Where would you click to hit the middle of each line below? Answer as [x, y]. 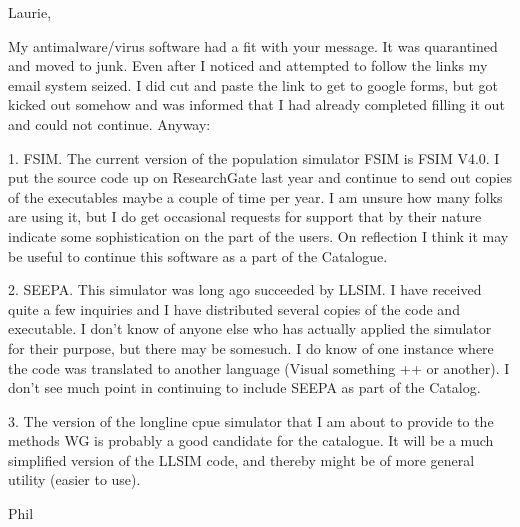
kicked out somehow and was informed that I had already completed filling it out [256, 104]
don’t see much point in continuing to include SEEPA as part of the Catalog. [244, 387]
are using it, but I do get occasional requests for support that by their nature [245, 216]
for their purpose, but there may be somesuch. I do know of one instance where [251, 347]
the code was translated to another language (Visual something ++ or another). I [259, 367]
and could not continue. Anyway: [109, 123]
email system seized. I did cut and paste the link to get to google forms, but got [253, 84]
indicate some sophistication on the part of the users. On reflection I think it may [258, 235]
